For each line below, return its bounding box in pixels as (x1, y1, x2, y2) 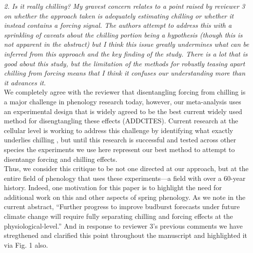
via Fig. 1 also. (4, 239, 48, 250)
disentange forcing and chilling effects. (4, 154, 117, 164)
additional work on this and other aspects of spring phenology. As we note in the (4, 192, 246, 202)
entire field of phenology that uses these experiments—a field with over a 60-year (4, 173, 246, 183)
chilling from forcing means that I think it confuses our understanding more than (4, 68, 246, 78)
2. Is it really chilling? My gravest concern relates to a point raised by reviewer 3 (4, 1, 245, 11)
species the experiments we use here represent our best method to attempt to (4, 144, 235, 154)
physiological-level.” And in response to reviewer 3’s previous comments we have (4, 220, 243, 231)
